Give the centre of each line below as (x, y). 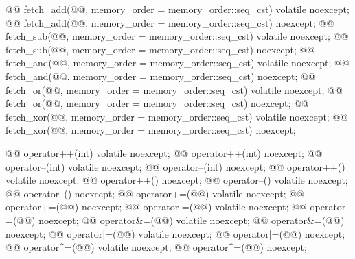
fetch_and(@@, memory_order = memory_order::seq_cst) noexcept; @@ (161, 76)
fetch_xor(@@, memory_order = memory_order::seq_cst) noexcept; (151, 130)
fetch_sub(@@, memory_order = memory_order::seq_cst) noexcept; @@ (160, 49)
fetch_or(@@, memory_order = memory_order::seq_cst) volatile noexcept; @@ (174, 89)
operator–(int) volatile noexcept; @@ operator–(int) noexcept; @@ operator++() (175, 166)
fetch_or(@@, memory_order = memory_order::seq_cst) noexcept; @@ (157, 103)
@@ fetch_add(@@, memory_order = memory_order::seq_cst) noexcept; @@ (170, 22)
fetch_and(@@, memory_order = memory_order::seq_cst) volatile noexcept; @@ (177, 63)
